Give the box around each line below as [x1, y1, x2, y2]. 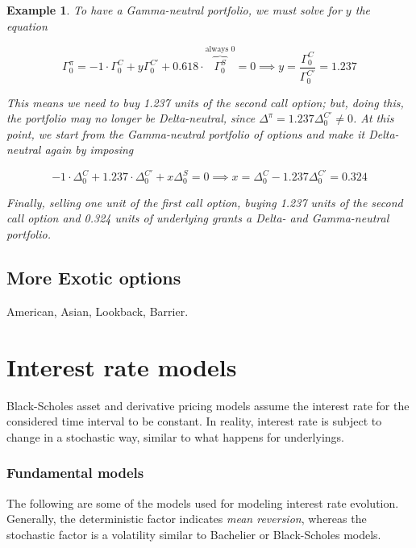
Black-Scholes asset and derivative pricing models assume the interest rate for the [6, 396, 410, 413]
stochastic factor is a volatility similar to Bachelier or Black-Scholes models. [6, 525, 381, 542]
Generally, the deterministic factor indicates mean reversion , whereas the [6, 510, 367, 527]
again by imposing [44, 141, 134, 158]
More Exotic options [6, 265, 181, 290]
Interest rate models [6, 350, 237, 383]
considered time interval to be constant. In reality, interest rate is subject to [6, 413, 382, 430]
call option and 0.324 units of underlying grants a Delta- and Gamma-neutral [6, 210, 389, 226]
